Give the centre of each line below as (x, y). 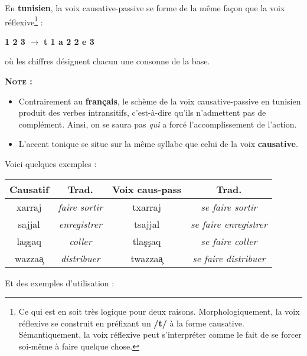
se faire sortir (229, 207)
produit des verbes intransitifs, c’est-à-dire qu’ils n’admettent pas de (142, 112)
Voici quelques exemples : (51, 164)
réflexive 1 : (24, 21)
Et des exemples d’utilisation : (60, 282)
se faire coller (229, 241)
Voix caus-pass (147, 189)
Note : (19, 81)
